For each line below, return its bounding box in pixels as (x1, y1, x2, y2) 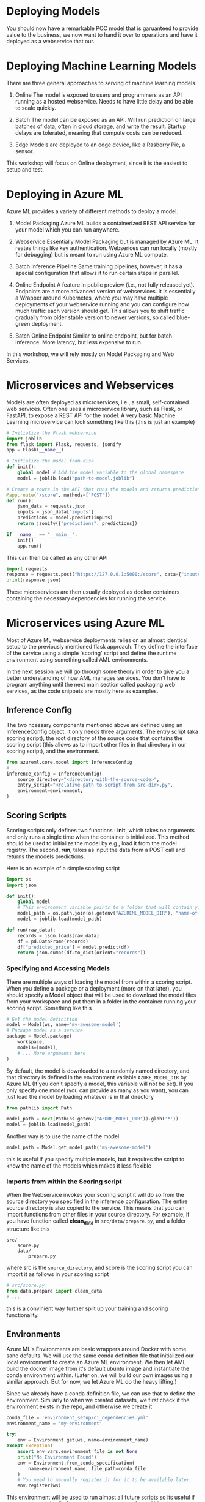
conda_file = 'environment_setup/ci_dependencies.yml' (6, 1414, 149, 1421)
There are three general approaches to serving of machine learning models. (6, 79, 197, 86)
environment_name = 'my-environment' (6, 1420, 103, 1427)
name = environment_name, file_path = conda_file (28, 1465, 146, 1471)
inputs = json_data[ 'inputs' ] (17, 509, 95, 515)
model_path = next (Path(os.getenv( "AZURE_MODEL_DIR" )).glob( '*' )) (6, 1116, 179, 1122)
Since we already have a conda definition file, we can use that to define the (6, 1389, 196, 1397)
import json (6, 882, 37, 888)
